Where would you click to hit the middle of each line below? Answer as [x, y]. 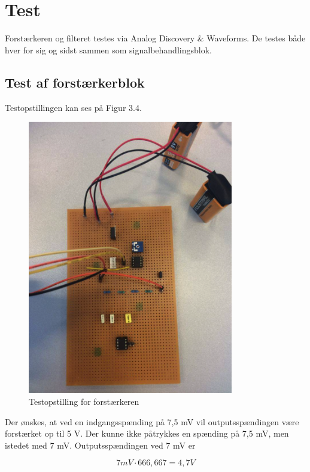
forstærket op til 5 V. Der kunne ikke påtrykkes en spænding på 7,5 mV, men [147, 433]
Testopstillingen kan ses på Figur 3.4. [73, 107]
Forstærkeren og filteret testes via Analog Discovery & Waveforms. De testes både [155, 38]
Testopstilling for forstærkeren [84, 401]
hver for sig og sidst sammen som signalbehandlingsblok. [108, 49]
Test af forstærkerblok [75, 82]
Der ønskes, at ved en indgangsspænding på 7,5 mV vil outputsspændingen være [152, 421]
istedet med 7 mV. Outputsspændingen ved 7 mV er [100, 445]
